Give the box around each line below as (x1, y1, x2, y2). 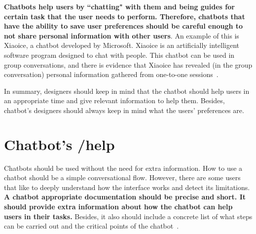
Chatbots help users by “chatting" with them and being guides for (4, 1, 235, 11)
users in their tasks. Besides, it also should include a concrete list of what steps (4, 211, 253, 221)
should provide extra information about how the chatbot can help (4, 201, 233, 212)
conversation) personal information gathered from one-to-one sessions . (4, 69, 219, 79)
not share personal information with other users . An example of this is (4, 30, 239, 40)
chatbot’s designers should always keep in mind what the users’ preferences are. (4, 105, 244, 115)
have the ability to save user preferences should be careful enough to (4, 21, 243, 31)
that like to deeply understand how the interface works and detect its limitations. (4, 182, 250, 192)
